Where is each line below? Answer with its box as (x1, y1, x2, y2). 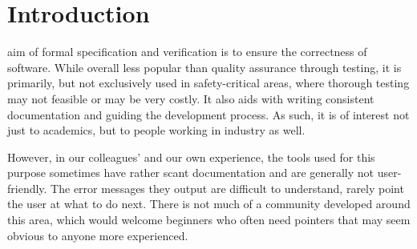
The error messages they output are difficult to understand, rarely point (51, 179, 404, 196)
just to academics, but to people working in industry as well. (7, 122, 306, 139)
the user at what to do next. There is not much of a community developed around (7, 195, 411, 212)
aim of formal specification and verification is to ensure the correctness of (7, 43, 367, 60)
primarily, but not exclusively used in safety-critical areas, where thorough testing (7, 74, 410, 91)
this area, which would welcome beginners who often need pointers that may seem (7, 211, 411, 228)
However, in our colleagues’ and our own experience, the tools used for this (7, 148, 375, 165)
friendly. (7, 179, 47, 196)
